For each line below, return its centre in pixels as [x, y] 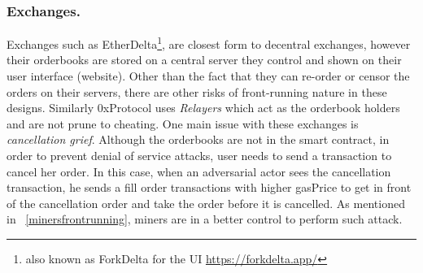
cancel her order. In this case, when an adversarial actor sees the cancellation [199, 171]
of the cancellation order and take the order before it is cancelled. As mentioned [206, 203]
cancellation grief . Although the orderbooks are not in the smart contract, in [198, 139]
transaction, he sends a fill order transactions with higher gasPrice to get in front [209, 187]
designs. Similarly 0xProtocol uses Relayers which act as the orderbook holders [203, 108]
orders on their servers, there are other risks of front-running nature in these [197, 91]
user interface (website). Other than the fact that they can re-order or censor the [208, 76]
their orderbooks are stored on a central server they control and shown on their [204, 60]
